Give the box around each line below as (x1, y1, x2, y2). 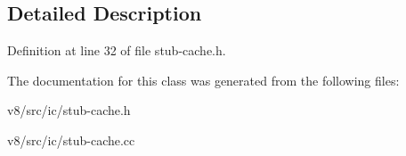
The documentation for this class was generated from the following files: (7, 70, 400, 89)
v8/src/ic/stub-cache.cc (7, 130, 135, 149)
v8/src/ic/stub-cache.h (7, 101, 131, 119)
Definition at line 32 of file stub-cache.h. (7, 41, 226, 60)
